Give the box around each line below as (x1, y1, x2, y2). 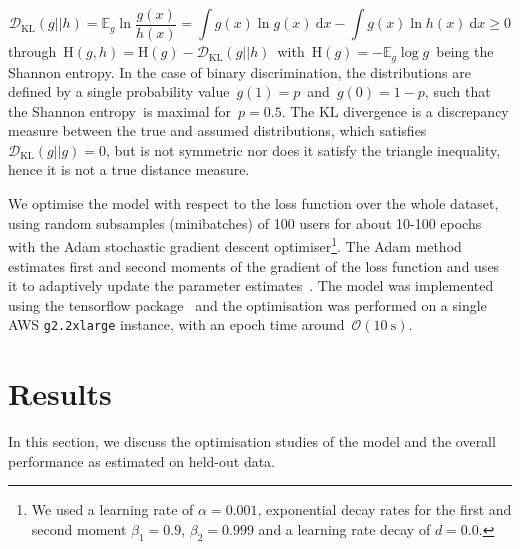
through (8, 41, 57, 62)
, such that (424, 81, 491, 102)
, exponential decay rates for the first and (257, 499, 512, 520)
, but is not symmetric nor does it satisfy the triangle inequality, (106, 139, 501, 160)
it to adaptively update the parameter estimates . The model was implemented (8, 275, 494, 296)
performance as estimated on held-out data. (8, 450, 276, 471)
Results (8, 373, 112, 414)
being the (436, 41, 494, 62)
